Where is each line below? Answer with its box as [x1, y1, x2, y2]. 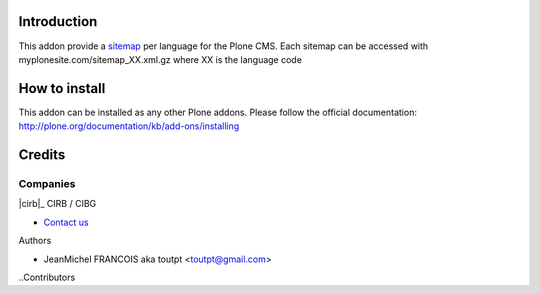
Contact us [43, 216, 89, 228]
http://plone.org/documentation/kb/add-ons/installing [18, 120, 240, 132]
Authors [18, 235, 52, 247]
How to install [18, 80, 106, 97]
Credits [18, 146, 66, 164]
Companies [18, 176, 76, 190]
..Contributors [18, 271, 76, 283]
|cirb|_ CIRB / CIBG [18, 198, 97, 210]
